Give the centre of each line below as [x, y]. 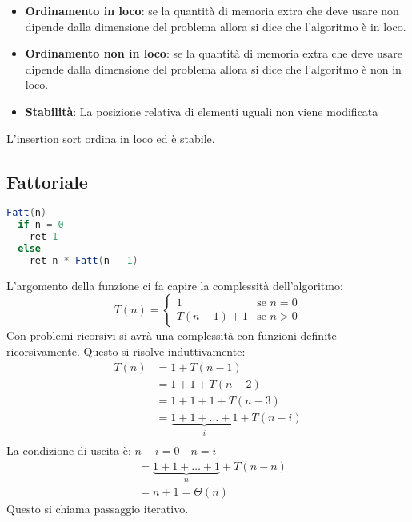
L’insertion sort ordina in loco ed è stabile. [111, 138]
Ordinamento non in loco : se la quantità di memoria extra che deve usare [214, 53]
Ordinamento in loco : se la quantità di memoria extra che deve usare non [212, 10]
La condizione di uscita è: [69, 450]
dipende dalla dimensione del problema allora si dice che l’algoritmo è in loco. [216, 26]
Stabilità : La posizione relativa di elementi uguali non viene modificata [202, 111]
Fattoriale [47, 181]
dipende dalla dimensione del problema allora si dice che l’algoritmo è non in [213, 68]
